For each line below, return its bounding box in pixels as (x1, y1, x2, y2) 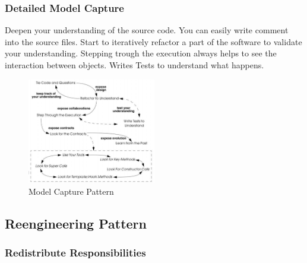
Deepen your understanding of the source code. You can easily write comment (5, 24, 289, 36)
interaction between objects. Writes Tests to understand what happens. (5, 59, 264, 71)
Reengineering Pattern (5, 214, 147, 232)
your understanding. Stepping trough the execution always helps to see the (5, 47, 277, 59)
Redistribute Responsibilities (5, 245, 146, 259)
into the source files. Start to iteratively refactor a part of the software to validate (5, 35, 302, 47)
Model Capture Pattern (29, 185, 114, 197)
